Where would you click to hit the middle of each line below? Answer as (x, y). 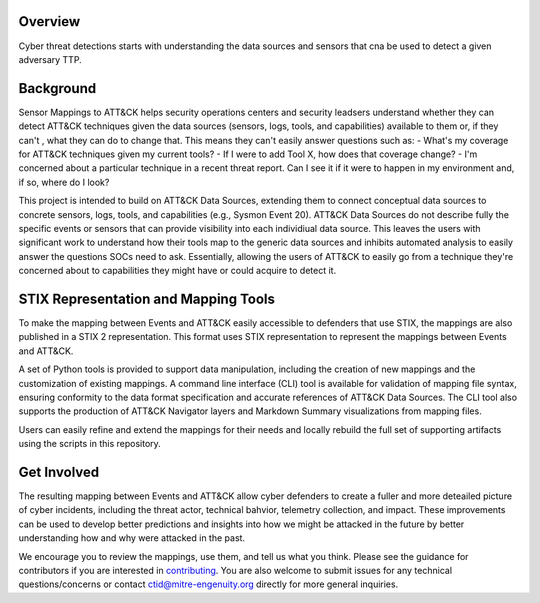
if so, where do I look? (64, 182)
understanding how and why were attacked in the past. (131, 538)
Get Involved (59, 471)
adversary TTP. (50, 59)
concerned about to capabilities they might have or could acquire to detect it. (177, 271)
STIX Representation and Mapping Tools (146, 298)
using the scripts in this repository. (90, 444)
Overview (49, 21)
